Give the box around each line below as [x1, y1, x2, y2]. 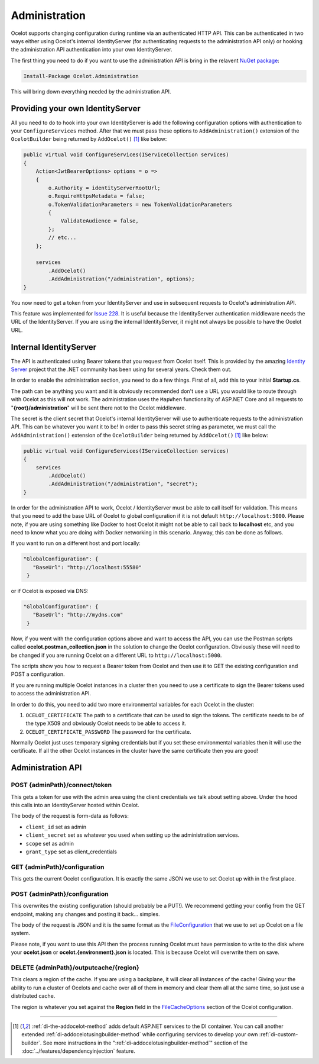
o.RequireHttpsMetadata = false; [48, 193, 145, 199]
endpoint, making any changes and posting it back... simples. [11, 910, 160, 917]
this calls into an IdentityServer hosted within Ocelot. [11, 802, 139, 809]
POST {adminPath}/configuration [11, 889, 109, 898]
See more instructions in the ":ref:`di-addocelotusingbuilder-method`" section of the [43, 1039, 248, 1046]
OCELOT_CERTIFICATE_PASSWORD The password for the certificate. [25, 728, 191, 735]
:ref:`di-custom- [259, 1031, 298, 1038]
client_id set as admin [25, 823, 87, 830]
